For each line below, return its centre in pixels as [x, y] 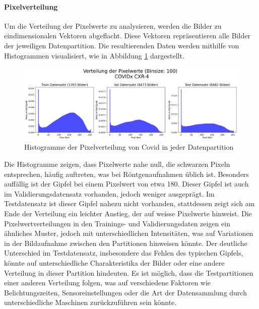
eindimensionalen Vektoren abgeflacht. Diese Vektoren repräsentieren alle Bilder [127, 36]
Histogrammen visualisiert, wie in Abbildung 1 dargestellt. [94, 55]
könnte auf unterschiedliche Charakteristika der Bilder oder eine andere [114, 262]
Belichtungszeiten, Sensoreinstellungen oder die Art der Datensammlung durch [125, 292]
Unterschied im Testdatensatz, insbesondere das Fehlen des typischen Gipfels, [124, 253]
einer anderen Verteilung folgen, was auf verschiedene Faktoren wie [108, 283]
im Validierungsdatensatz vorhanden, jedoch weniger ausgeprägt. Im [109, 193]
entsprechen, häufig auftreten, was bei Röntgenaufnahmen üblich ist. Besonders [126, 174]
